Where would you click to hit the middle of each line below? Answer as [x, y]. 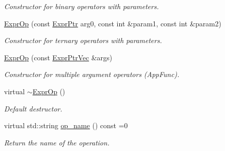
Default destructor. [33, 108]
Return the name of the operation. [57, 142]
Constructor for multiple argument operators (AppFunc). [92, 74]
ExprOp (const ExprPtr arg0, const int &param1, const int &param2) [113, 23]
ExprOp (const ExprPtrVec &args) [58, 57]
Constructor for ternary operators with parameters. [83, 40]
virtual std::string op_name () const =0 [66, 125]
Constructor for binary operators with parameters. [81, 6]
